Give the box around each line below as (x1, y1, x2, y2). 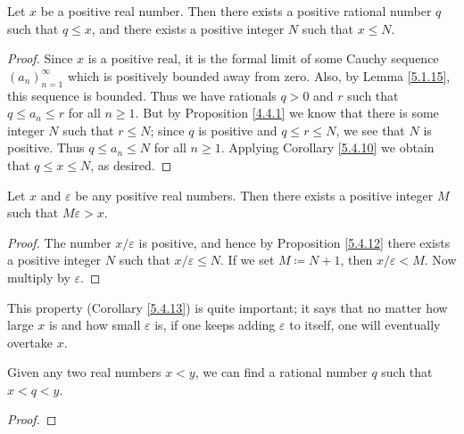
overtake (7, 332, 53, 351)
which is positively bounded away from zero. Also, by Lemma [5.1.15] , (67, 66, 451, 85)
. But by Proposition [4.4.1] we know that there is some (135, 103, 439, 122)
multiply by (7, 267, 70, 286)
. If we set (220, 250, 275, 269)
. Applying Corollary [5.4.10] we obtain (220, 138, 435, 157)
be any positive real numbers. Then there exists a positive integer (75, 185, 434, 204)
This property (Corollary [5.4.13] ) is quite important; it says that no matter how (7, 298, 448, 316)
